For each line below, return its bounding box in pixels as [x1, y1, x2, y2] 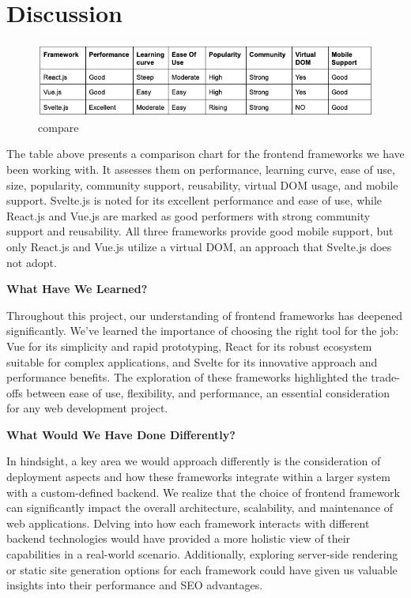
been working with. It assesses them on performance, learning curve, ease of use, [6, 160, 395, 177]
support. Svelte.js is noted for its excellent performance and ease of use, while [6, 192, 383, 209]
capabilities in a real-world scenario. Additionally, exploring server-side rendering [6, 546, 398, 562]
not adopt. [6, 254, 57, 270]
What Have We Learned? [6, 280, 148, 297]
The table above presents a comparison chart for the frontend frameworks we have [6, 145, 405, 162]
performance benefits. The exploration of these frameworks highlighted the [6, 369, 368, 386]
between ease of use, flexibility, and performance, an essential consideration [26, 384, 390, 401]
